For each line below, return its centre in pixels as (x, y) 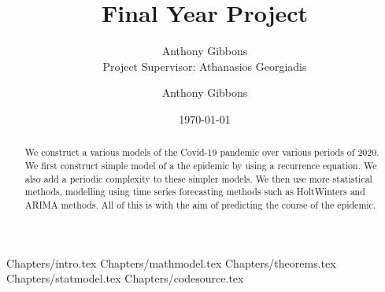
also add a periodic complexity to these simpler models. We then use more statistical (198, 178)
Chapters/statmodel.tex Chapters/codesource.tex (125, 278)
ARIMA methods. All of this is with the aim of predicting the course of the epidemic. (200, 204)
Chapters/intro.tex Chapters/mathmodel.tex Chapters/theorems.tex (171, 262)
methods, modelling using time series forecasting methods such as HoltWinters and (195, 192)
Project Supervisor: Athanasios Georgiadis (205, 66)
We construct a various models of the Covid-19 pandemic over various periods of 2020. (202, 152)
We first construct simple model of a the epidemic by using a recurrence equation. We (201, 165)
